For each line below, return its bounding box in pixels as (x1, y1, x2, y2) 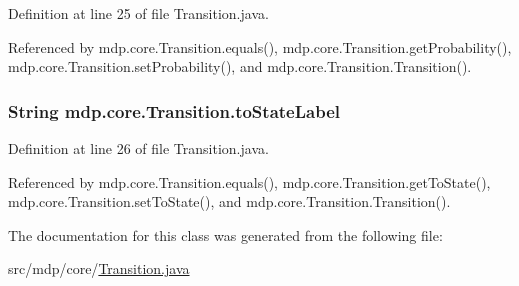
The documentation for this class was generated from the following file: (8, 224, 443, 245)
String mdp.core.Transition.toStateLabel (8, 98, 340, 123)
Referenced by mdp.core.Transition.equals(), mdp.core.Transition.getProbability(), (8, 36, 512, 57)
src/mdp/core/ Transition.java (8, 258, 190, 279)
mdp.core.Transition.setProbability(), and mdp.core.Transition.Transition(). (8, 56, 472, 77)
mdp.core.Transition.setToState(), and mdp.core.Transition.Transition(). (8, 191, 451, 212)
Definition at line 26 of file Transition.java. (8, 138, 269, 158)
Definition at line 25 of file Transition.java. (8, 3, 269, 23)
